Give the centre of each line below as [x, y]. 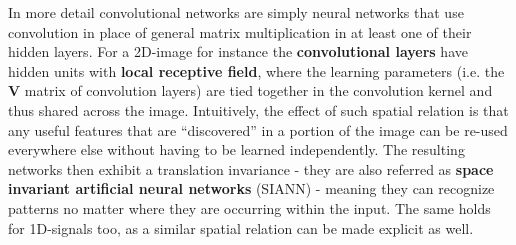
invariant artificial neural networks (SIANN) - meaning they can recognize [251, 188]
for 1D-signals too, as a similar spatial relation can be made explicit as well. [241, 227]
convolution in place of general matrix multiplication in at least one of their [240, 31]
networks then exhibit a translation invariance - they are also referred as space [251, 168]
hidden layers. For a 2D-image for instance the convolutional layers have [238, 51]
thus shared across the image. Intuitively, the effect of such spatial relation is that [258, 109]
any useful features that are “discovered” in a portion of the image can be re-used [258, 129]
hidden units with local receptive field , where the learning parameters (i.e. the [256, 70]
